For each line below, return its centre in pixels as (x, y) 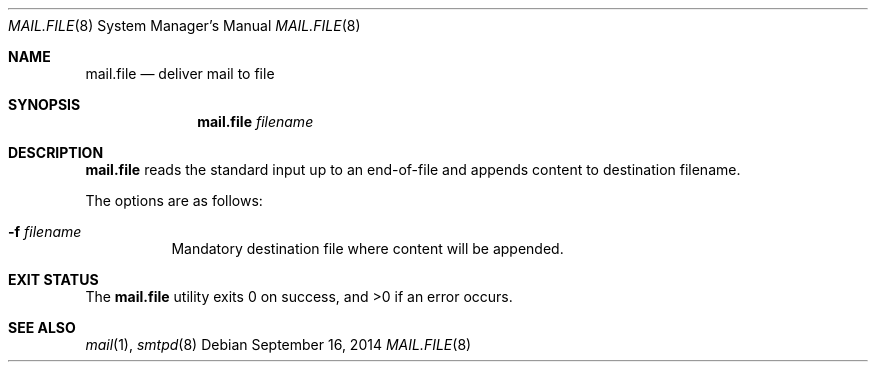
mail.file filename (255, 121)
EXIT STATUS (53, 279)
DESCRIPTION (56, 152)
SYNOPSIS (44, 104)
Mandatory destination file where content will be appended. (367, 248)
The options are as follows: (174, 200)
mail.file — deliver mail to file (180, 73)
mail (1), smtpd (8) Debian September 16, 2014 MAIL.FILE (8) (278, 344)
